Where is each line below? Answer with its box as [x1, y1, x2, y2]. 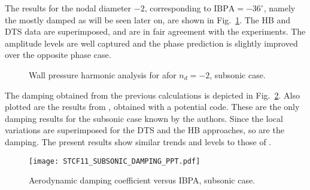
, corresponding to [144, 2, 211, 14]
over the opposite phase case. [5, 48, 111, 61]
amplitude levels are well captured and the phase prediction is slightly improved [5, 36, 298, 49]
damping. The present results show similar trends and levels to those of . [5, 135, 272, 148]
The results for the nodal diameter [5, 2, 132, 14]
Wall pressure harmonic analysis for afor [29, 68, 177, 81]
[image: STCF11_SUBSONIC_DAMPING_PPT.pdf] [29, 157, 200, 166]
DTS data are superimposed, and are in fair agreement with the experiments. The [5, 25, 306, 38]
